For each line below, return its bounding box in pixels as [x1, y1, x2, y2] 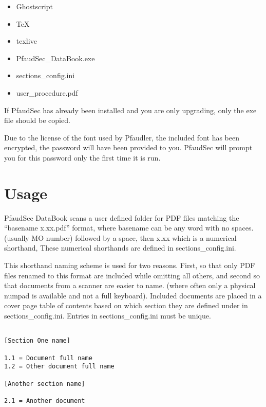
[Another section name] [4, 380, 85, 387]
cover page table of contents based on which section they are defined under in [4, 300, 248, 311]
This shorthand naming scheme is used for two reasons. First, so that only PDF [4, 260, 255, 271]
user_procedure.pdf [16, 87, 78, 98]
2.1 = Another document [4, 397, 85, 404]
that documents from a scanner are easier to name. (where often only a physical [4, 280, 256, 291]
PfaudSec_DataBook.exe [16, 52, 95, 63]
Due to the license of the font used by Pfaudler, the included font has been [4, 132, 240, 143]
